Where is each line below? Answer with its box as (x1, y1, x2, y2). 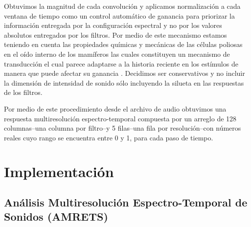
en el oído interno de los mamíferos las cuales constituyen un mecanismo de (4, 48, 230, 59)
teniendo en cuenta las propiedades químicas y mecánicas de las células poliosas (4, 39, 243, 49)
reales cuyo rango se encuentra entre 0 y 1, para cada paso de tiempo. (4, 132, 213, 142)
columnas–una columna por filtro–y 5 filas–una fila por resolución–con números (4, 123, 241, 133)
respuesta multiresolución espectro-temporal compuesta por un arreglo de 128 (4, 113, 237, 123)
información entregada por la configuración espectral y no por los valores (4, 20, 222, 30)
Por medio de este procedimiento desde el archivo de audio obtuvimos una (4, 103, 227, 113)
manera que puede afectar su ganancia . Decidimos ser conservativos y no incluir (4, 68, 245, 78)
